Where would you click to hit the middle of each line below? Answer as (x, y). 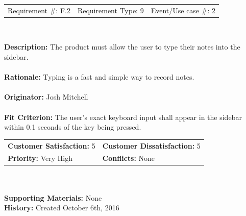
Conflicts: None (129, 158)
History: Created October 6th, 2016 (62, 208)
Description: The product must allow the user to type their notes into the (122, 47)
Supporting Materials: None (53, 197)
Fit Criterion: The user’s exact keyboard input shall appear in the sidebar (123, 117)
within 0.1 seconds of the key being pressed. (73, 127)
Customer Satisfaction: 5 (52, 145)
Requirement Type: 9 (110, 10)
